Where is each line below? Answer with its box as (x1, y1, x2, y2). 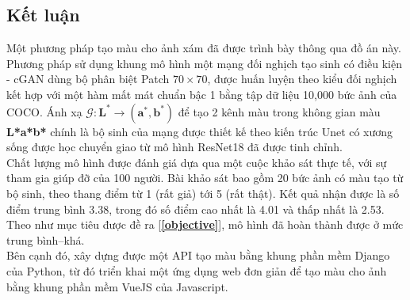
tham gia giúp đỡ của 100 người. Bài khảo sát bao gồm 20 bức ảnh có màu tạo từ (6, 169, 404, 186)
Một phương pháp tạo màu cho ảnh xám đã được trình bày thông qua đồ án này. (6, 40, 401, 56)
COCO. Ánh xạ (6, 103, 82, 120)
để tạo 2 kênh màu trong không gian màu (178, 103, 381, 120)
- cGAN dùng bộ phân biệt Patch (6, 70, 170, 87)
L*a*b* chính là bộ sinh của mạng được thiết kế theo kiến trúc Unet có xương (6, 123, 393, 139)
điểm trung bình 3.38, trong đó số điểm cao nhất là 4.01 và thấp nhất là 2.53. (6, 200, 385, 217)
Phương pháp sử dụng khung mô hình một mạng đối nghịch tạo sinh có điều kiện (6, 55, 402, 71)
